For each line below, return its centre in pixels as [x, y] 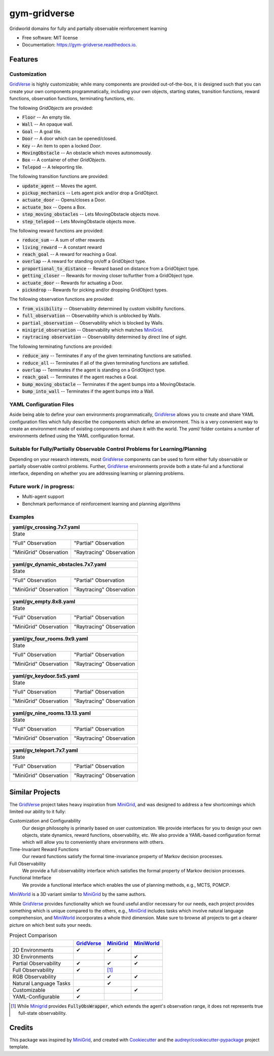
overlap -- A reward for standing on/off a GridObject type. [84, 261]
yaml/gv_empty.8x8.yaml [44, 602]
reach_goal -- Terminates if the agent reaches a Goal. [80, 377]
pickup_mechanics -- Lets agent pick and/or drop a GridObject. [90, 193]
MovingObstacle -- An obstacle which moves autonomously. [87, 153]
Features [24, 59]
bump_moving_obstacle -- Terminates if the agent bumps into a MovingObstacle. [109, 384]
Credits [21, 1028]
